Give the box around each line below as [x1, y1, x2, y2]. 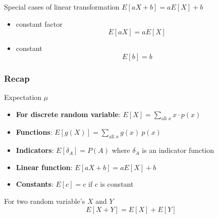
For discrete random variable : [16, 108, 121, 119]
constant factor [16, 18, 63, 29]
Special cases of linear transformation [4, 2, 120, 12]
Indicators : [16, 145, 54, 155]
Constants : [16, 179, 53, 189]
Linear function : [16, 161, 73, 172]
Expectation [4, 92, 42, 102]
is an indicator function [142, 145, 214, 155]
